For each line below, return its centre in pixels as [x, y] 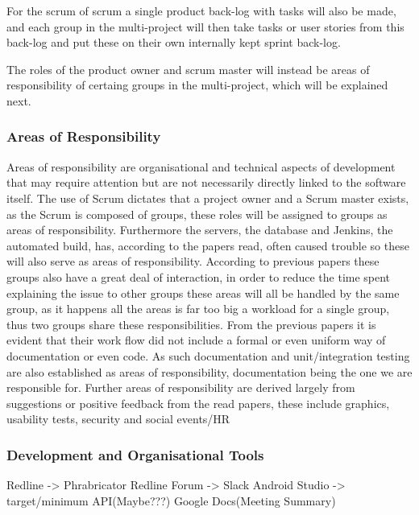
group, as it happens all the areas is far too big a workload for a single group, [198, 309]
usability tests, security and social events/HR [118, 419]
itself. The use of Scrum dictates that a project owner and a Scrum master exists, [208, 198]
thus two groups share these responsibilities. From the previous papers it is [191, 324]
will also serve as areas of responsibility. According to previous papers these [193, 261]
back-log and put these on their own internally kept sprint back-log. [174, 42]
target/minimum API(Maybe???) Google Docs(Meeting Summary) [171, 500]
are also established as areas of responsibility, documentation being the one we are [209, 371]
